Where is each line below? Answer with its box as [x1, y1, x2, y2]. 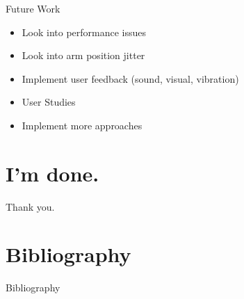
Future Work [6, 1, 60, 15]
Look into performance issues [22, 24, 147, 39]
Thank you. [6, 199, 55, 213]
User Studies [22, 95, 76, 109]
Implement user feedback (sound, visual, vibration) [22, 71, 239, 86]
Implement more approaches [22, 118, 143, 132]
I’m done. [6, 159, 99, 187]
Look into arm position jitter [22, 48, 145, 63]
